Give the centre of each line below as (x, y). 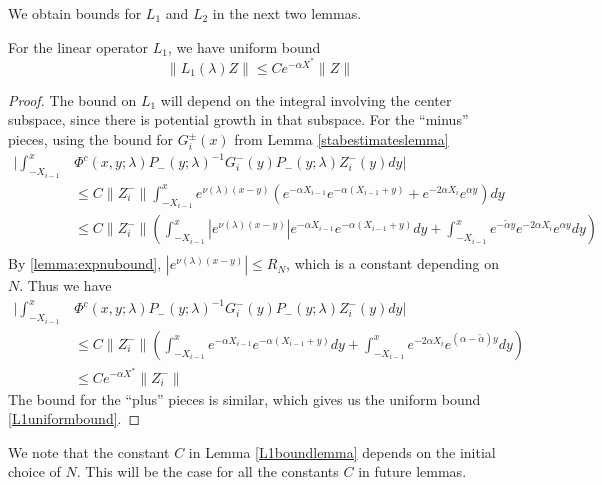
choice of (34, 471)
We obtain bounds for (75, 13)
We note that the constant (89, 451)
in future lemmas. (412, 471)
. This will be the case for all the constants (207, 471)
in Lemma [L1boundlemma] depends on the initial (342, 451)
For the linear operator (78, 46)
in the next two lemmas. (287, 13)
